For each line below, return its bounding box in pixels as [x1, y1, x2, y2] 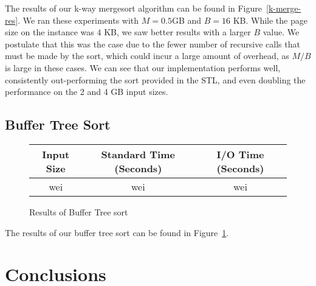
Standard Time [101, 147, 175, 161]
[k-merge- [266, 2, 301, 14]
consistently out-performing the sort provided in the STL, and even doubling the [5, 73, 306, 86]
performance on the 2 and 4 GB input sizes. [5, 85, 168, 98]
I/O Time [216, 147, 264, 161]
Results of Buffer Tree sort [29, 205, 128, 218]
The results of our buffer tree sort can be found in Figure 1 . [5, 226, 229, 239]
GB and [171, 13, 202, 26]
